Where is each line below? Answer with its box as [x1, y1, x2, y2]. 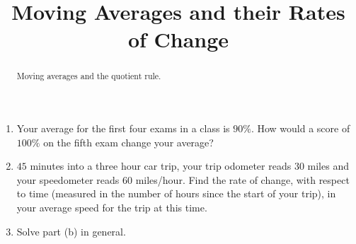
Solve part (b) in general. [16, 223, 126, 238]
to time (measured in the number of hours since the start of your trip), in [16, 186, 336, 201]
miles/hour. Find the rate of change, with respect [135, 172, 350, 187]
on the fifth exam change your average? [43, 134, 214, 149]
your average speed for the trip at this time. [16, 199, 207, 214]
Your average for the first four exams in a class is [16, 121, 230, 136]
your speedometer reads [16, 172, 120, 187]
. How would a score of [251, 121, 350, 136]
